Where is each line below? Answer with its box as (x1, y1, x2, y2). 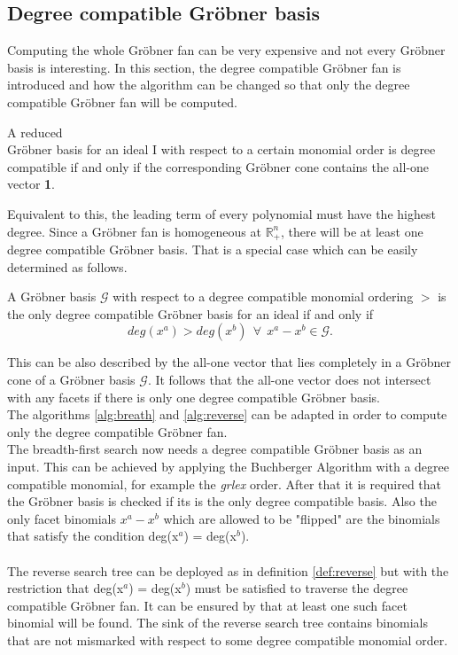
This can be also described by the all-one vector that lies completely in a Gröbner (7, 353, 452, 371)
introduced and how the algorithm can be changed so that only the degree (7, 75, 410, 94)
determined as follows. (7, 257, 128, 276)
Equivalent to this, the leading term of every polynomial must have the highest (7, 204, 436, 222)
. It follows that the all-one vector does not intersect (147, 370, 431, 388)
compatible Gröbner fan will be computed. (7, 92, 237, 111)
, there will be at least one (281, 222, 423, 240)
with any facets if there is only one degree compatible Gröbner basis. (7, 387, 380, 406)
